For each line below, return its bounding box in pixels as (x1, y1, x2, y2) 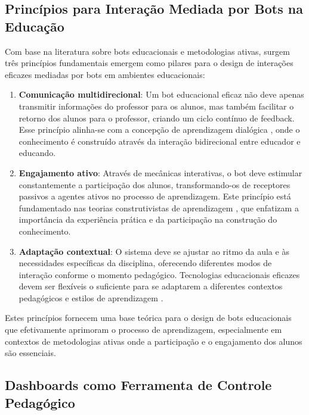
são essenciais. (5, 347, 56, 359)
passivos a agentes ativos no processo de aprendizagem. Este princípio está (18, 190, 291, 202)
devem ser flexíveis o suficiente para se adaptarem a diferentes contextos (18, 280, 283, 292)
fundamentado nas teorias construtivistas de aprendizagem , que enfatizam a (18, 201, 299, 214)
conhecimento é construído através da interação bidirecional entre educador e (18, 135, 301, 147)
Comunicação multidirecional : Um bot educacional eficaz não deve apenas (18, 88, 304, 101)
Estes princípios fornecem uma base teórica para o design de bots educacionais (5, 311, 292, 324)
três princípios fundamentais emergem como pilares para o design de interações (5, 57, 293, 69)
